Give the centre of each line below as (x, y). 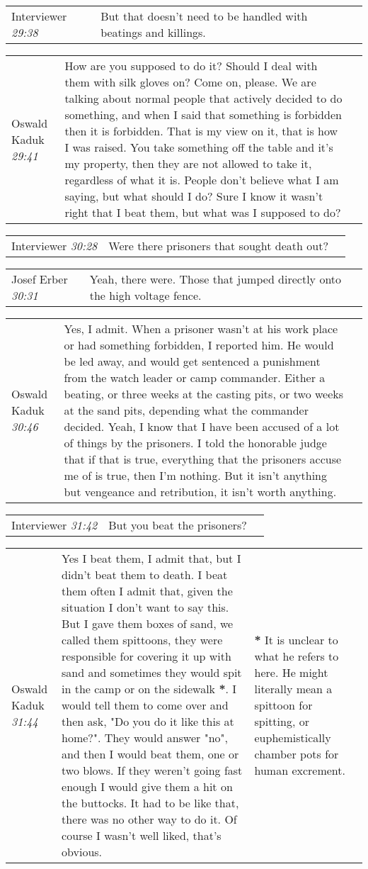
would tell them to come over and (145, 705)
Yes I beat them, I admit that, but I (151, 558)
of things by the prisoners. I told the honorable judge (195, 443)
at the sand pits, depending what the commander (186, 410)
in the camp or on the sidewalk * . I (149, 689)
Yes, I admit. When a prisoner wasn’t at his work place (201, 329)
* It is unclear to (296, 640)
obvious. (82, 852)
